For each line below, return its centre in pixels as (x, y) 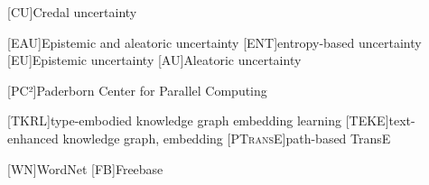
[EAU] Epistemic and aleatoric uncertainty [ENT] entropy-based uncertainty (214, 42)
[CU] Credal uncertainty (72, 12)
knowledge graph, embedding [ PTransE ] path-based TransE (227, 138)
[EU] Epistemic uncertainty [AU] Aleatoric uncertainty (154, 60)
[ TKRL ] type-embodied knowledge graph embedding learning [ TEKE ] (198, 120)
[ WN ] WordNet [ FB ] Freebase (85, 168)
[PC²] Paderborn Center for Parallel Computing (137, 90)
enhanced (33, 138)
